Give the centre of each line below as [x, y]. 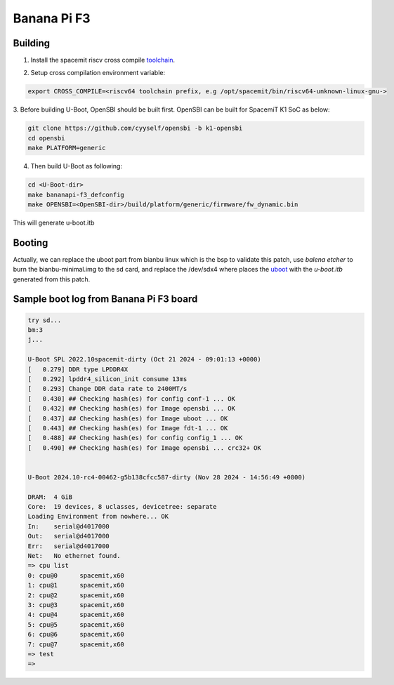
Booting [31, 242]
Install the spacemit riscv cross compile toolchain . [103, 60]
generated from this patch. [52, 279]
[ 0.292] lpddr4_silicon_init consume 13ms [107, 379]
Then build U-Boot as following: [77, 166]
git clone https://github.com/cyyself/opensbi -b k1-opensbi [135, 128]
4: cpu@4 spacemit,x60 [76, 615]
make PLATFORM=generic [67, 148]
